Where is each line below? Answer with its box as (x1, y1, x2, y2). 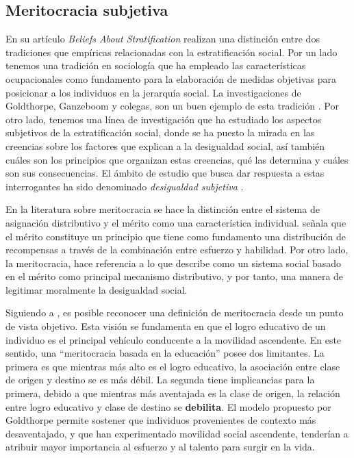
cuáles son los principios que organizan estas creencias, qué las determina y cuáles (5, 152, 349, 166)
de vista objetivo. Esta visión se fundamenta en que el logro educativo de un (5, 319, 326, 333)
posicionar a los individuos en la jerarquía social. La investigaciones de (5, 85, 301, 99)
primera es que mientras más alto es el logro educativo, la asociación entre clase (5, 359, 340, 373)
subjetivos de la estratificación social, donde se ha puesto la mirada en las (5, 125, 315, 140)
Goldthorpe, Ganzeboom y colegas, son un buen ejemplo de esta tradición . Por (5, 99, 339, 113)
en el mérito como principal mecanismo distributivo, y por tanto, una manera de (5, 269, 344, 283)
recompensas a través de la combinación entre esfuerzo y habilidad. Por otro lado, (5, 242, 349, 257)
